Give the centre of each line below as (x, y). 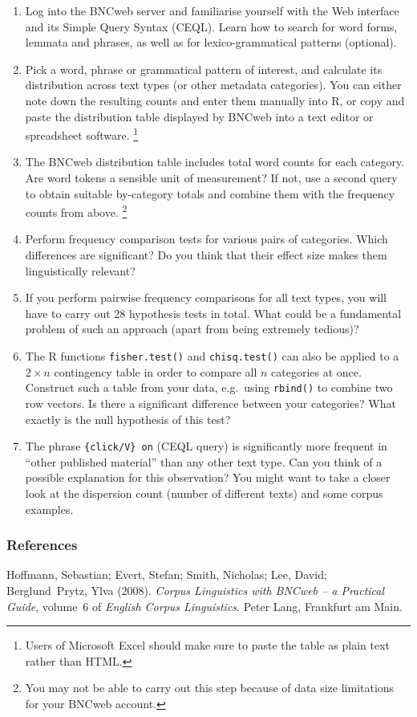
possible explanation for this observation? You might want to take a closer (208, 477)
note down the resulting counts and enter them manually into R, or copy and (215, 100)
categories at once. (316, 371)
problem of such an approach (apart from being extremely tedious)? (192, 329)
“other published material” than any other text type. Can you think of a (204, 461)
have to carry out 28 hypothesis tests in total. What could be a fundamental (213, 313)
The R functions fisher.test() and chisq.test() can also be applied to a (212, 356)
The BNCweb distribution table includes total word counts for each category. (215, 162)
